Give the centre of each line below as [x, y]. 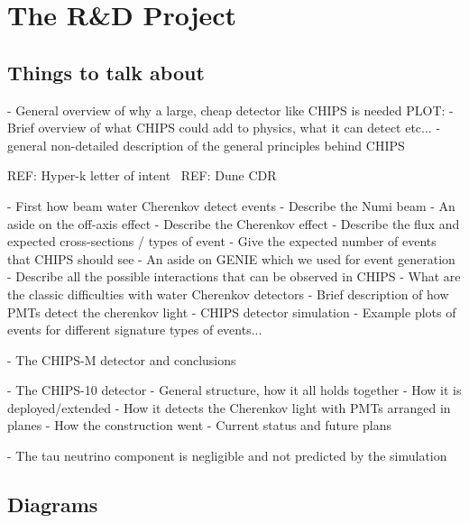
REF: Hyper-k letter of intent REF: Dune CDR [142, 175]
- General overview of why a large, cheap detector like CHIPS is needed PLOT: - [230, 110]
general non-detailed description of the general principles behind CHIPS [206, 145]
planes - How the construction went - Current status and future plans [199, 425]
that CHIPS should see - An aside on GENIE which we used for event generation [231, 258]
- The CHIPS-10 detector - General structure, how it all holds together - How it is [234, 390]
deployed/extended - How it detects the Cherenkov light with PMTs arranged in [229, 407]
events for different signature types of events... [135, 330]
